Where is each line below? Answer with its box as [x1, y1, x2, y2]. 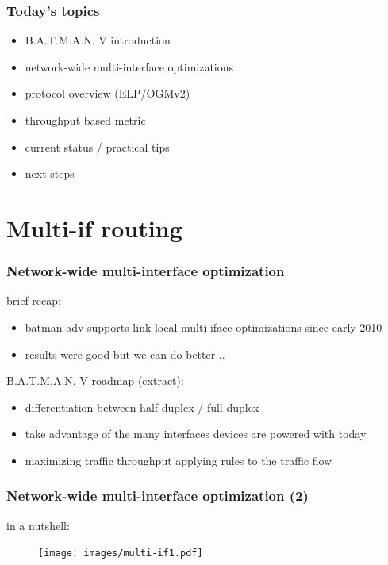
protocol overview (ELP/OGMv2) [25, 85, 190, 102]
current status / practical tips [25, 138, 170, 155]
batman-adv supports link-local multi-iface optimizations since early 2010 [25, 318, 382, 335]
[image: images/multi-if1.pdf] [38, 548, 203, 559]
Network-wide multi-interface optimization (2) [6, 486, 309, 505]
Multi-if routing [6, 211, 182, 244]
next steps [25, 165, 75, 182]
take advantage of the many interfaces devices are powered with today [25, 425, 367, 442]
